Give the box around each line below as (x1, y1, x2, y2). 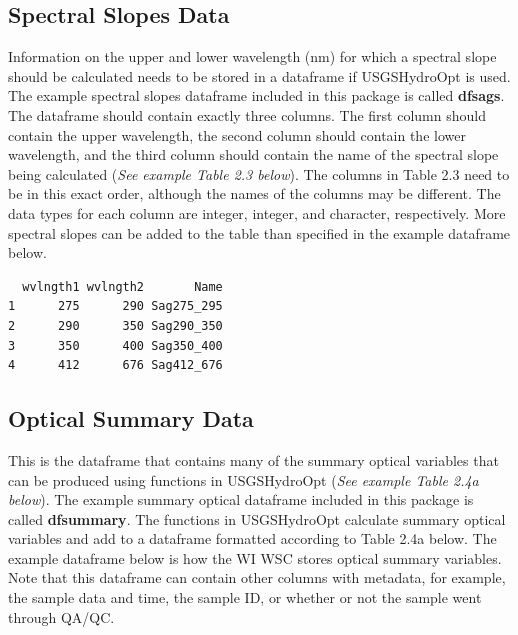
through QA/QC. (8, 606, 115, 627)
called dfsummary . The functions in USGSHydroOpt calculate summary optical (8, 508, 506, 529)
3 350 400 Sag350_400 (8, 338, 223, 353)
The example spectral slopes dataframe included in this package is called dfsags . (8, 85, 505, 106)
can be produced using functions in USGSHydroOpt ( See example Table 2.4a (8, 469, 479, 490)
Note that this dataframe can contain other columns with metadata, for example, (8, 567, 506, 588)
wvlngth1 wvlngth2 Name (22, 279, 223, 294)
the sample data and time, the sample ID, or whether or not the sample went (8, 587, 482, 608)
